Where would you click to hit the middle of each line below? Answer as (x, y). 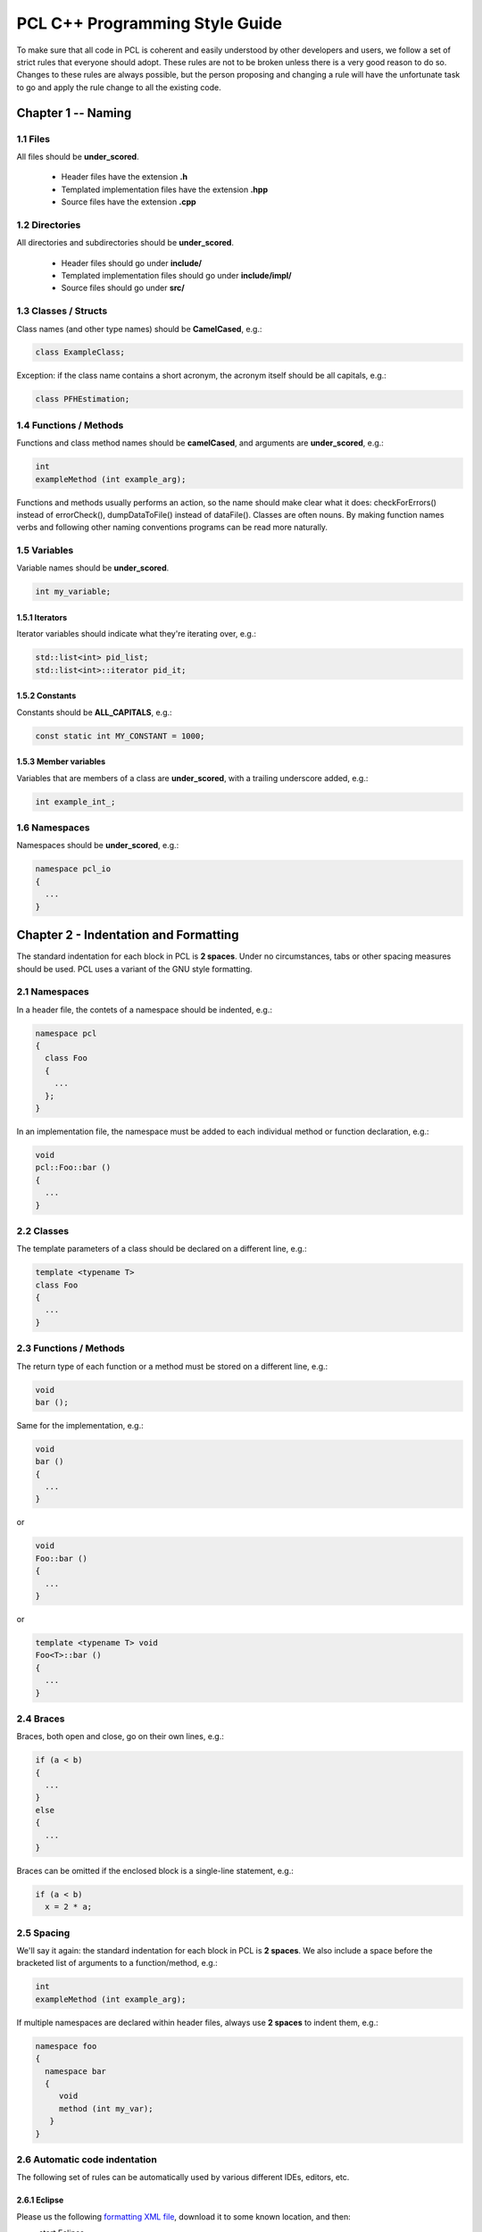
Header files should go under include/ (132, 262)
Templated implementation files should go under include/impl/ (176, 275)
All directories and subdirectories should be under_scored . (125, 243)
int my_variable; (73, 592)
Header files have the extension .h (124, 177)
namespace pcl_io (73, 869)
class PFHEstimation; (83, 399)
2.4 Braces (41, 1719)
